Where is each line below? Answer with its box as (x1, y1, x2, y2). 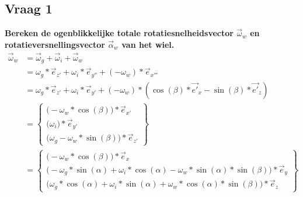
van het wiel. (121, 38, 175, 50)
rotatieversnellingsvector (5, 38, 105, 50)
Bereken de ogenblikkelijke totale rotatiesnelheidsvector (5, 27, 234, 39)
